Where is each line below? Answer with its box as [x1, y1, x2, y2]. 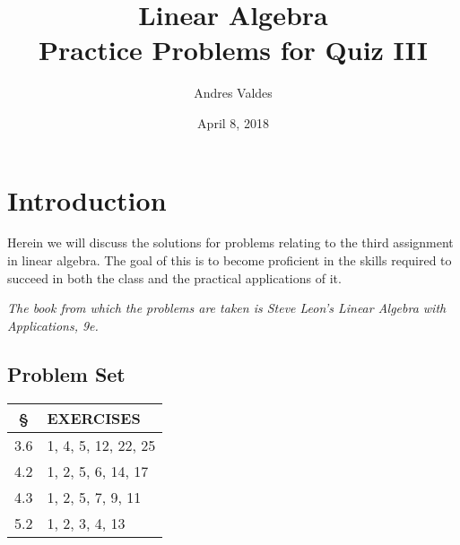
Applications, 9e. [7, 316, 99, 334]
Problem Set [7, 359, 126, 387]
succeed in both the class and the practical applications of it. [7, 268, 342, 287]
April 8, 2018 [197, 113, 269, 132]
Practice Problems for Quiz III [38, 31, 429, 68]
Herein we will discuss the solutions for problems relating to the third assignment [7, 233, 454, 252]
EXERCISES [47, 407, 141, 428]
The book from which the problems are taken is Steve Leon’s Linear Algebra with [7, 298, 447, 317]
